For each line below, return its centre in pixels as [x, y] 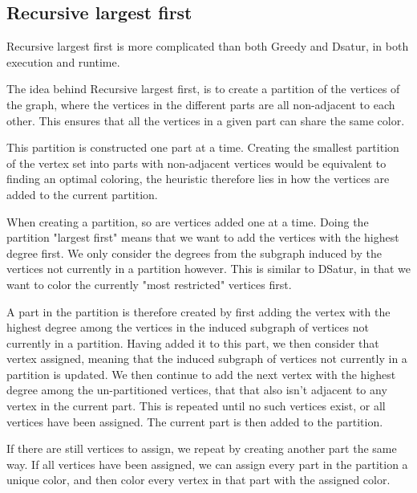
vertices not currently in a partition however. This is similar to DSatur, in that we [208, 269]
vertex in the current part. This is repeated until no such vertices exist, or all [196, 406]
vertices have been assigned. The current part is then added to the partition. [195, 421]
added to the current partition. [82, 194]
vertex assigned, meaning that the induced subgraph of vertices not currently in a [207, 359]
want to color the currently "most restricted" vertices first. [149, 284]
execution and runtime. [63, 61]
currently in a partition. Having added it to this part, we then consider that [193, 342]
